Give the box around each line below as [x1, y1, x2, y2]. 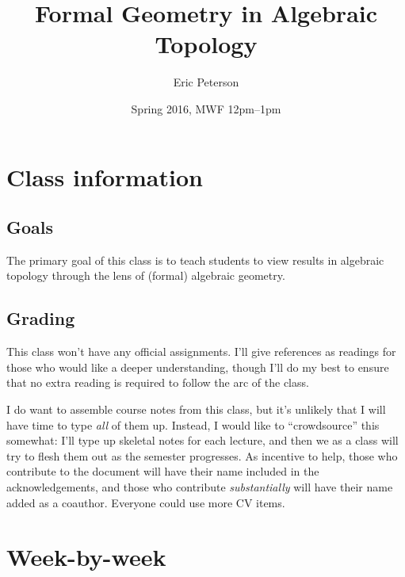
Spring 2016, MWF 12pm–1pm [131, 100, 281, 117]
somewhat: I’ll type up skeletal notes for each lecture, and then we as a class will [6, 432, 399, 449]
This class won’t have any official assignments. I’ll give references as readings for [6, 343, 396, 360]
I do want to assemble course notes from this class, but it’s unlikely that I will [6, 401, 386, 418]
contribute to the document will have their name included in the [6, 463, 319, 480]
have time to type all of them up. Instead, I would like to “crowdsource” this [6, 416, 380, 433]
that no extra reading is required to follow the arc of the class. [6, 374, 309, 391]
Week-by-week [6, 541, 166, 573]
